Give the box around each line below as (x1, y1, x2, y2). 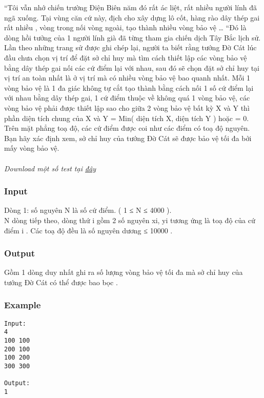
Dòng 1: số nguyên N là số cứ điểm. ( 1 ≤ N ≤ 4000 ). (4, 205, 172, 215)
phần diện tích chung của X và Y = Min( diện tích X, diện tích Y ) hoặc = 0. (4, 112, 249, 123)
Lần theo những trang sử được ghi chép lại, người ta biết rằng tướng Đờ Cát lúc (4, 42, 257, 53)
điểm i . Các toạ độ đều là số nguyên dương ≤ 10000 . (4, 225, 173, 235)
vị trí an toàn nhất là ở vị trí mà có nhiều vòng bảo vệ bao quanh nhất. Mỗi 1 (4, 72, 251, 83)
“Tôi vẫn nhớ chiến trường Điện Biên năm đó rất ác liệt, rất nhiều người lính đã (4, 2, 257, 12)
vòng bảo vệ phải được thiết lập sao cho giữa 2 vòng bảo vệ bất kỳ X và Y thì (4, 102, 250, 113)
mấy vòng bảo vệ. (4, 143, 59, 153)
